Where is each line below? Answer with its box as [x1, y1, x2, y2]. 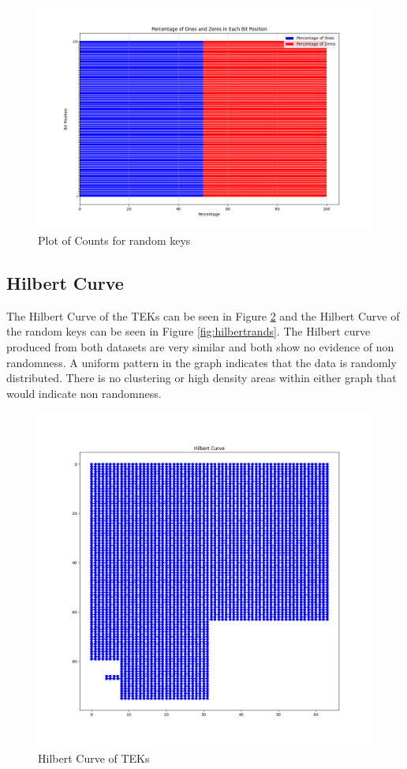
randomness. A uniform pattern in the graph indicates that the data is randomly [6, 354, 397, 370]
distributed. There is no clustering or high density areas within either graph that [6, 369, 397, 386]
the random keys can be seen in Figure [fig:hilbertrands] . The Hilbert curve [6, 323, 371, 339]
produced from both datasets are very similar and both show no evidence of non [6, 338, 394, 354]
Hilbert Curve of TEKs [38, 749, 150, 766]
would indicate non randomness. [6, 384, 162, 401]
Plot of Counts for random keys [38, 231, 191, 248]
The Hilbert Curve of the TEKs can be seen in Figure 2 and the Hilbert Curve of [6, 307, 400, 324]
